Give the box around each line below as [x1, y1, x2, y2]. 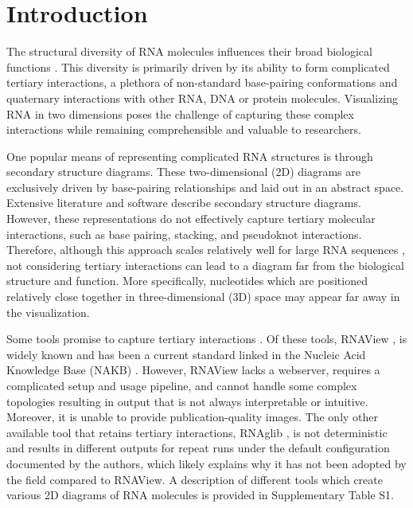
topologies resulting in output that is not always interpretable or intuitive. [6, 393, 368, 409]
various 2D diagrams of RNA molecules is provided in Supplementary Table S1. [6, 487, 394, 503]
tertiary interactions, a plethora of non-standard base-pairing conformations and [6, 74, 398, 91]
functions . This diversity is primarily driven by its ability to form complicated [6, 58, 390, 75]
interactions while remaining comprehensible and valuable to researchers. [6, 121, 361, 138]
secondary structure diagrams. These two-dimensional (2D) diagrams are [6, 163, 360, 180]
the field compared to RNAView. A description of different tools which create [6, 471, 383, 487]
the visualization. [6, 303, 90, 320]
